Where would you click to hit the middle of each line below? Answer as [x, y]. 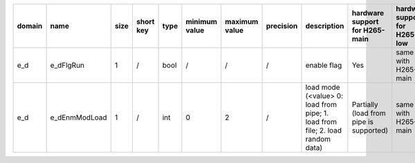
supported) [370, 130]
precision [282, 26]
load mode [323, 87]
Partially [365, 105]
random [318, 139]
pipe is [362, 122]
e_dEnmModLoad [79, 117]
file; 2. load [324, 130]
